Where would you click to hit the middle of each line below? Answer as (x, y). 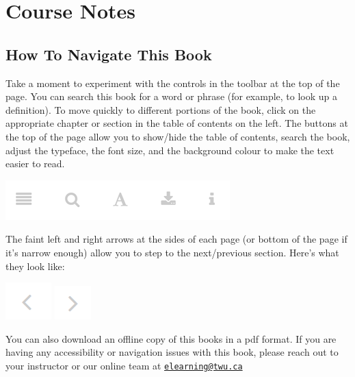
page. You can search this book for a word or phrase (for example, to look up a (172, 96)
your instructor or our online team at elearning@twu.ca (124, 365)
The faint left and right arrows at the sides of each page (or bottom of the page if (176, 239)
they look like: (35, 266)
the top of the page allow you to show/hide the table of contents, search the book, (178, 136)
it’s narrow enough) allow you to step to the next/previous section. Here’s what (172, 252)
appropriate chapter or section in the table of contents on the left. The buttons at (177, 123)
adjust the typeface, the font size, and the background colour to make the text (170, 150)
